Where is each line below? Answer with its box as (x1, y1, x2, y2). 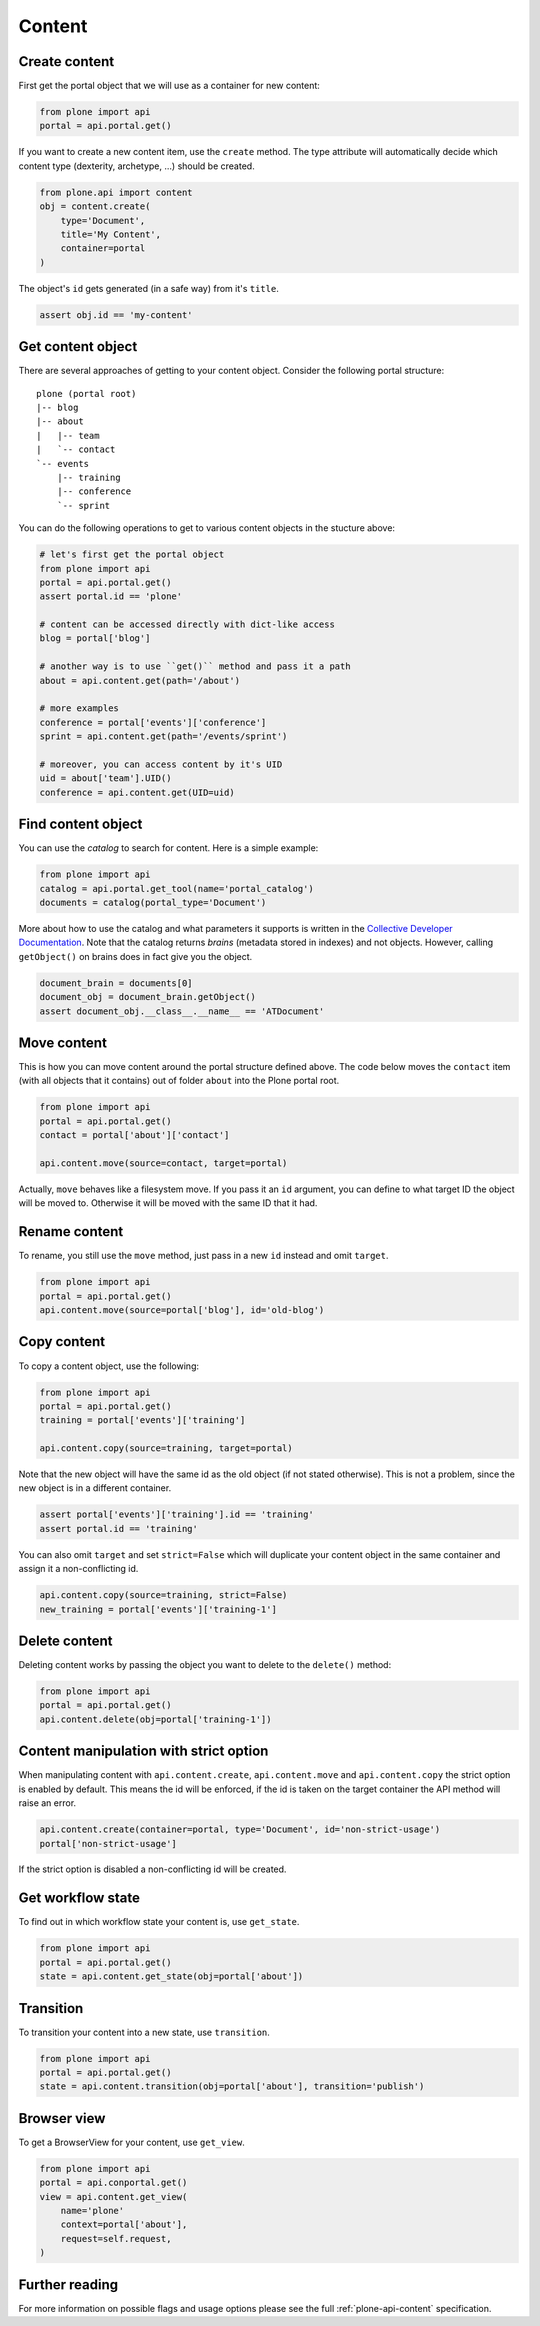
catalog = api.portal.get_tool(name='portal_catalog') (39, 883, 314, 894)
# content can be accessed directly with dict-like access (39, 619, 335, 630)
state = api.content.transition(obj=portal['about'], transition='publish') (39, 2081, 425, 2092)
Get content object (18, 338, 138, 355)
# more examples (39, 703, 120, 714)
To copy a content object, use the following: (18, 1360, 200, 1372)
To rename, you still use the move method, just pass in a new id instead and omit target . (18, 1250, 389, 1262)
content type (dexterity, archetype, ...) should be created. (18, 160, 255, 172)
